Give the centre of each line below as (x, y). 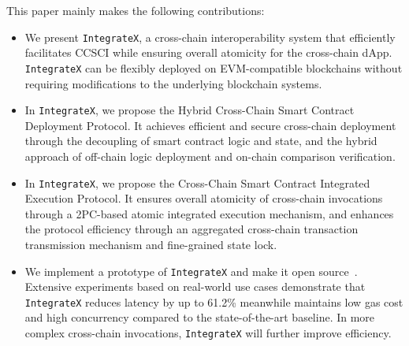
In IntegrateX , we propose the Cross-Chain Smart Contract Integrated (197, 182)
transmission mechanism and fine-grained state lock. (151, 244)
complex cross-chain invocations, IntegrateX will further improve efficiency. (208, 333)
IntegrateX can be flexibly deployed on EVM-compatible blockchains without (214, 67)
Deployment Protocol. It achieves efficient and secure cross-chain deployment (210, 125)
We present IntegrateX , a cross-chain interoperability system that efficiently (210, 37)
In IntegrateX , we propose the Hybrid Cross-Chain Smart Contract (190, 110)
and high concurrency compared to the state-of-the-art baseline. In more (200, 317)
